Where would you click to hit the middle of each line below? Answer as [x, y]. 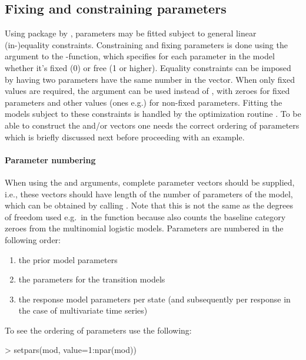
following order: [33, 239]
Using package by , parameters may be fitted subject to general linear [131, 33]
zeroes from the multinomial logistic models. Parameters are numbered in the [144, 228]
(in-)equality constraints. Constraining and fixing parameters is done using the [146, 44]
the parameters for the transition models [92, 279]
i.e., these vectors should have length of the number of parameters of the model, [149, 194]
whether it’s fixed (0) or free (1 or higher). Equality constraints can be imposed [148, 67]
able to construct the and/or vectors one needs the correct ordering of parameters [152, 125]
